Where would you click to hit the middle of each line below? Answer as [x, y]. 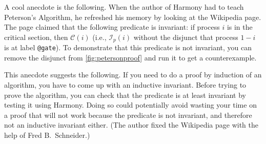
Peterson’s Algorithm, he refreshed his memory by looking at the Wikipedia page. [133, 17]
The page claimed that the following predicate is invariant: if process [112, 27]
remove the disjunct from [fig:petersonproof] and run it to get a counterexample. [130, 57]
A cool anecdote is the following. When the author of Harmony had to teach [124, 7]
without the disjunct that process [186, 37]
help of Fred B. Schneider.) [47, 135]
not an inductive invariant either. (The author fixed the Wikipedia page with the [131, 125]
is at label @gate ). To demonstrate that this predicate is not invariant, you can [128, 47]
